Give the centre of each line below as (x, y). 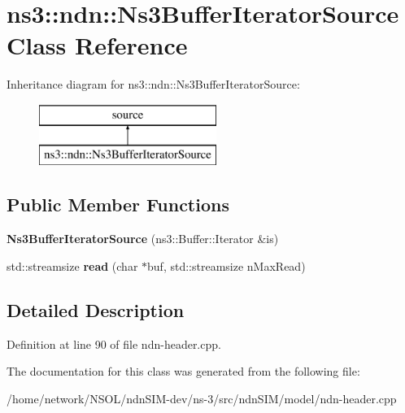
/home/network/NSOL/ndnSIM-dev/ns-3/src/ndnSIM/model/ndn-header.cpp (202, 398)
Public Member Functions (118, 204)
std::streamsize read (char (72, 265)
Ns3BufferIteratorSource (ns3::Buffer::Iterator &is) (143, 239)
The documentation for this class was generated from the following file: (183, 371)
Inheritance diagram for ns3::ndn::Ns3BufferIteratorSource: (153, 84)
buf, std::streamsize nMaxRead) (226, 265)
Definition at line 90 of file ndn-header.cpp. (114, 343)
